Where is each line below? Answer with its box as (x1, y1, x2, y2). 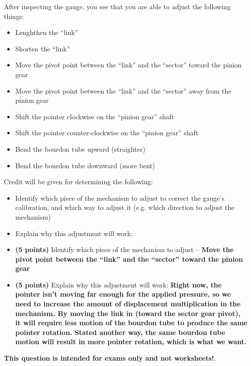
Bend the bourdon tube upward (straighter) (15, 143, 145, 154)
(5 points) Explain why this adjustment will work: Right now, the (15, 279, 222, 289)
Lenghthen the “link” (15, 27, 78, 37)
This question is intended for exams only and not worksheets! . (4, 353, 216, 363)
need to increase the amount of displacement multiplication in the (15, 299, 241, 309)
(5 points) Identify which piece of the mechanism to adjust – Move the (15, 244, 234, 255)
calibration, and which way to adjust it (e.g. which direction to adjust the (15, 202, 235, 212)
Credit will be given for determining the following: (4, 176, 153, 187)
